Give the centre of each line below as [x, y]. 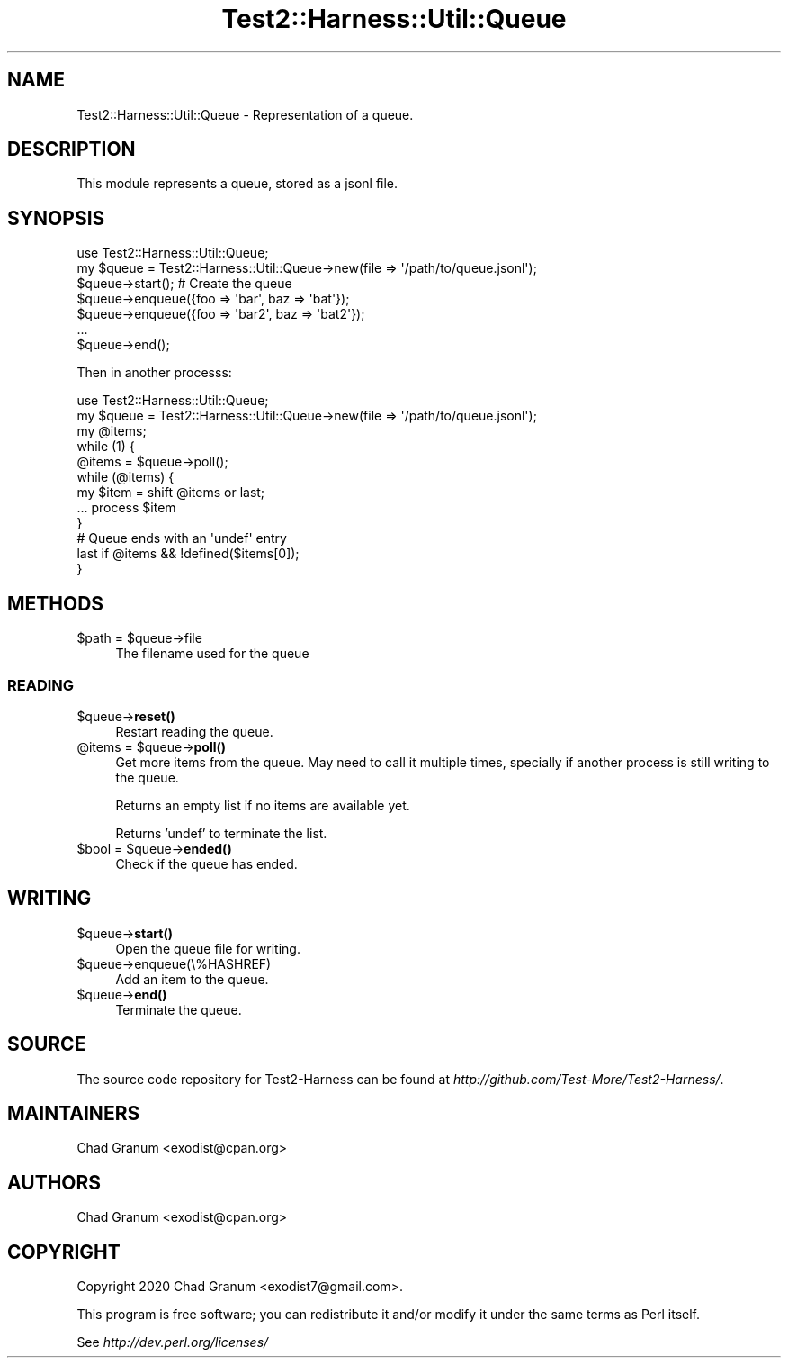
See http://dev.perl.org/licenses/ [173, 1342]
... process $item [126, 508]
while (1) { [106, 447]
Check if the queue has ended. [206, 863]
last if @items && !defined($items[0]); [188, 554]
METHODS [56, 603]
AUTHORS [54, 1182]
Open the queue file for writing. [208, 948]
